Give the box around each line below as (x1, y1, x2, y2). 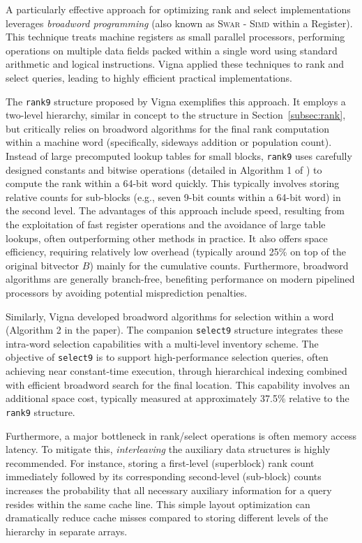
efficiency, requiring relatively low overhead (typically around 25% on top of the (6, 244, 346, 259)
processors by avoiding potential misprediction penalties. (6, 285, 248, 299)
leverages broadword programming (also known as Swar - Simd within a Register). (6, 15, 353, 30)
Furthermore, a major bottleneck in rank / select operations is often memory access (6, 428, 356, 442)
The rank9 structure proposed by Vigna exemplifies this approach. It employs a (6, 94, 346, 108)
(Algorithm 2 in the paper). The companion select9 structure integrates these (6, 322, 343, 337)
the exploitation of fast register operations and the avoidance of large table (6, 217, 326, 232)
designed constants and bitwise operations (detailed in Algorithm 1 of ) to (6, 162, 322, 177)
